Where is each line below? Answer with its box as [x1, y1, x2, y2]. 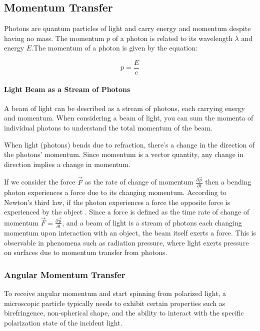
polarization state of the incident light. [4, 317, 122, 328]
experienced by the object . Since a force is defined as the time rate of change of [4, 206, 249, 217]
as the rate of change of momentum [84, 176, 193, 187]
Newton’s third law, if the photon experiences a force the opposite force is [4, 196, 230, 207]
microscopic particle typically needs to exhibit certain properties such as [4, 297, 225, 308]
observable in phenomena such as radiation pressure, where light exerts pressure [4, 237, 249, 247]
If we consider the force [4, 176, 75, 187]
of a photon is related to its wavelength [112, 32, 232, 43]
